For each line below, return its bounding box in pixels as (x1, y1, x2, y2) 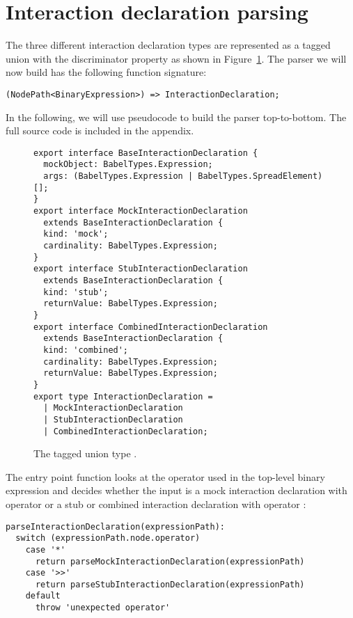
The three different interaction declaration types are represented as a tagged (6, 38, 331, 52)
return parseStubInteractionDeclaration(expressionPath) (35, 579, 305, 589)
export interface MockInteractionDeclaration (33, 206, 248, 216)
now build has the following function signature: (6, 65, 207, 79)
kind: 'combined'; (43, 344, 129, 355)
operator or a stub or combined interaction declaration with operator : (6, 496, 306, 511)
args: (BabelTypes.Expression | (43, 171, 194, 182)
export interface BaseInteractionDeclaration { (33, 148, 258, 158)
